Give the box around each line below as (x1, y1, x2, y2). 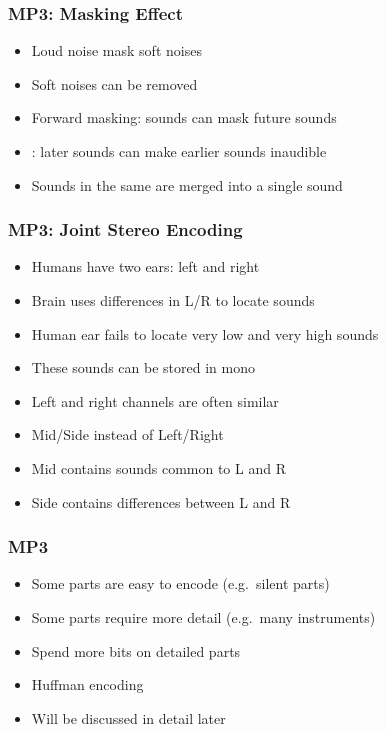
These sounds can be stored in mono (31, 357, 255, 378)
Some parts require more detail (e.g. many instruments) (31, 606, 376, 627)
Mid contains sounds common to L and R (31, 457, 286, 478)
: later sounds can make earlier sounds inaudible (31, 141, 327, 161)
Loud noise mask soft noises (31, 40, 202, 61)
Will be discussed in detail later (31, 707, 226, 728)
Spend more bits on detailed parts (31, 640, 241, 661)
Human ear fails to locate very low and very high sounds (31, 323, 379, 344)
